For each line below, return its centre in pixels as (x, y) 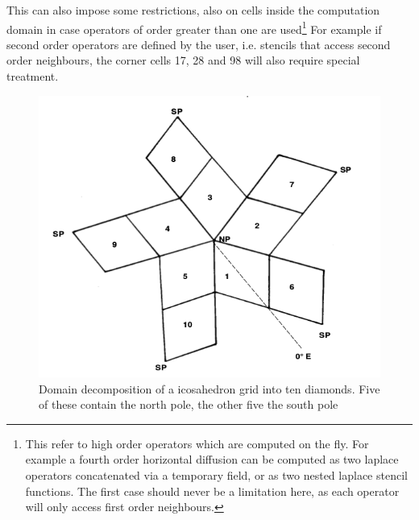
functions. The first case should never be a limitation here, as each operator (212, 491)
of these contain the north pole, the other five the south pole (189, 404)
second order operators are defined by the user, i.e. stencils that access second (199, 44)
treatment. (33, 76)
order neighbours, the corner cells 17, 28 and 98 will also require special (183, 60)
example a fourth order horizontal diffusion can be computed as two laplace (212, 459)
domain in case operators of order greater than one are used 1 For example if (194, 27)
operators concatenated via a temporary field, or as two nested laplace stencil (216, 475)
